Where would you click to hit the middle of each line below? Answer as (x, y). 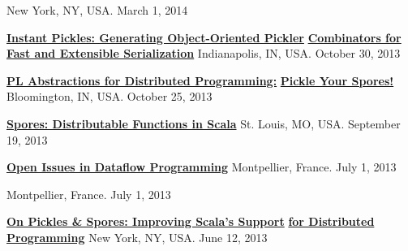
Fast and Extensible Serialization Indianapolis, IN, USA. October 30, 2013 (204, 53)
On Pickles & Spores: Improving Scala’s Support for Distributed (191, 221)
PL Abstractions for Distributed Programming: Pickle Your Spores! (200, 80)
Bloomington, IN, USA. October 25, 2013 (110, 96)
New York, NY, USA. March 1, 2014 (97, 10)
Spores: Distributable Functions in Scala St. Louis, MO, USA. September (204, 123)
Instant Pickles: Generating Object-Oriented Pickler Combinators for (204, 37)
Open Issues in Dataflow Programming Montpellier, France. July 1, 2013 (202, 167)
